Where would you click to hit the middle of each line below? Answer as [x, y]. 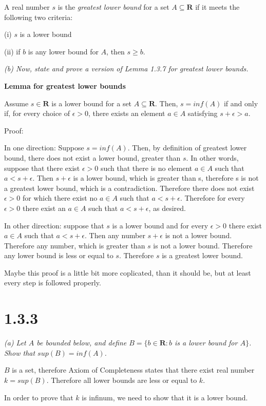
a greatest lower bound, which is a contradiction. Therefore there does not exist [129, 188]
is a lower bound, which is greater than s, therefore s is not [166, 178]
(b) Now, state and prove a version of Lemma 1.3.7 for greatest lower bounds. [126, 69]
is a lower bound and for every [160, 225]
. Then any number [115, 235]
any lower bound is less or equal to [59, 255]
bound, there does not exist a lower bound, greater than [92, 157]
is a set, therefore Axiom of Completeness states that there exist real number [133, 370]
